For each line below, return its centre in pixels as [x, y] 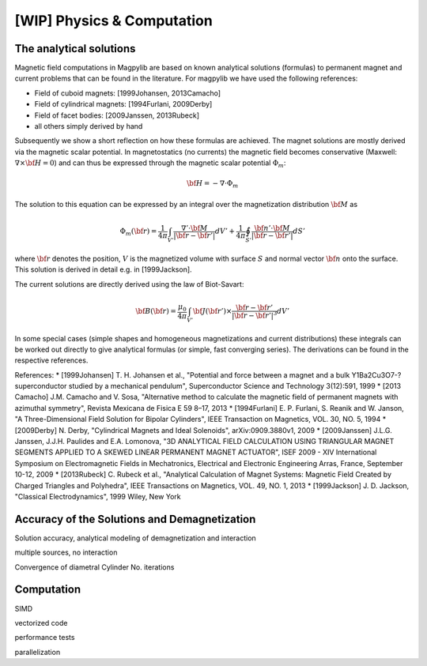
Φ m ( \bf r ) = [138, 232]
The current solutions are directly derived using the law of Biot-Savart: [129, 284]
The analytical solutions [75, 49]
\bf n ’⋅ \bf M [272, 228]
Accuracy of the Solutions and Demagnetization [135, 519]
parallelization [38, 652]
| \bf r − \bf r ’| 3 [255, 314]
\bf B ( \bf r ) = [156, 311]
